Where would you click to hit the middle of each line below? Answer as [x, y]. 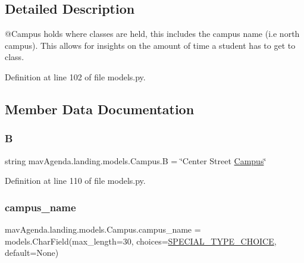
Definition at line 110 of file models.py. [75, 181]
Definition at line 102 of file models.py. [75, 76]
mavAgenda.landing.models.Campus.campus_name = [103, 229]
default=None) [32, 253]
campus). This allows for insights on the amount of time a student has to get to [150, 45]
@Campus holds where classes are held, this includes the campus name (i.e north [152, 34]
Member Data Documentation [100, 109]
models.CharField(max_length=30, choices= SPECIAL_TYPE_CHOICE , [141, 241]
